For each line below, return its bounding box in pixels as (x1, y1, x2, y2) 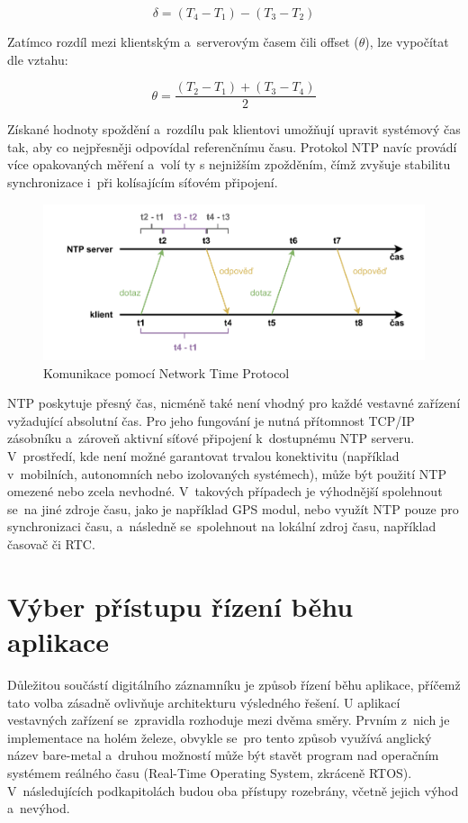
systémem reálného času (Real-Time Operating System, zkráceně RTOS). (7, 763, 412, 782)
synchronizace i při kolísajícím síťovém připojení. (7, 173, 278, 192)
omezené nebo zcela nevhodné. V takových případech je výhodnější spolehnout (7, 482, 443, 501)
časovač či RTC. (7, 535, 95, 554)
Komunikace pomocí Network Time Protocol (43, 363, 290, 382)
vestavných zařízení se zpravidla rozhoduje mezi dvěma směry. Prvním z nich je (7, 710, 450, 729)
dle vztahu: (7, 50, 68, 68)
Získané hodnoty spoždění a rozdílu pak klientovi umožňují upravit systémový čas (7, 120, 461, 139)
